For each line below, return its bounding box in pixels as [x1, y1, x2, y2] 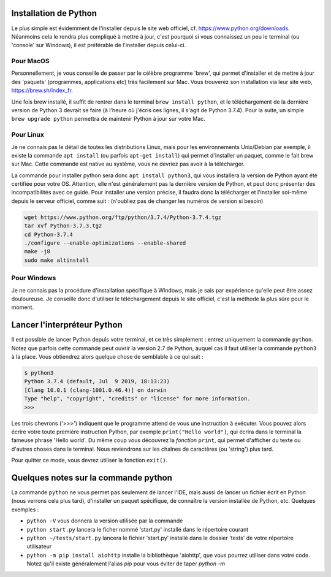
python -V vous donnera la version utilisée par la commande [26, 517, 183, 524]
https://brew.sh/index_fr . [11, 86, 73, 94]
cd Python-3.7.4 [24, 231, 74, 238]
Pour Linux [11, 131, 44, 139]
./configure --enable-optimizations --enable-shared [24, 240, 186, 246]
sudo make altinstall [24, 256, 89, 264]
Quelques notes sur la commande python [11, 472, 173, 483]
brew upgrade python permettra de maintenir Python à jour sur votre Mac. [11, 115, 205, 123]
